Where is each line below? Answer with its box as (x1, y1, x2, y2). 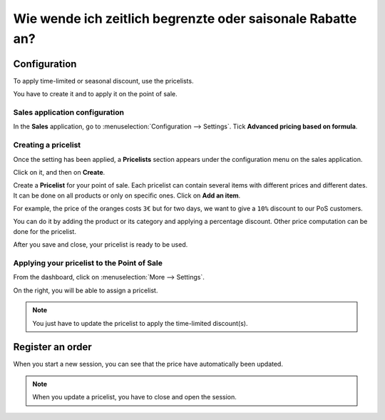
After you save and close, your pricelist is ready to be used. (13, 240, 188, 249)
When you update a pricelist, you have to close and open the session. (32, 393, 237, 401)
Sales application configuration (13, 108, 125, 118)
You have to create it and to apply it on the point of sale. (13, 90, 178, 98)
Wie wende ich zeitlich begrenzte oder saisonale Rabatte (13, 11, 357, 26)
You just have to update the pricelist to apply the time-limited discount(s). (32, 319, 248, 327)
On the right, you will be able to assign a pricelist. (13, 286, 158, 294)
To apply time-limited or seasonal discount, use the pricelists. (13, 76, 194, 85)
